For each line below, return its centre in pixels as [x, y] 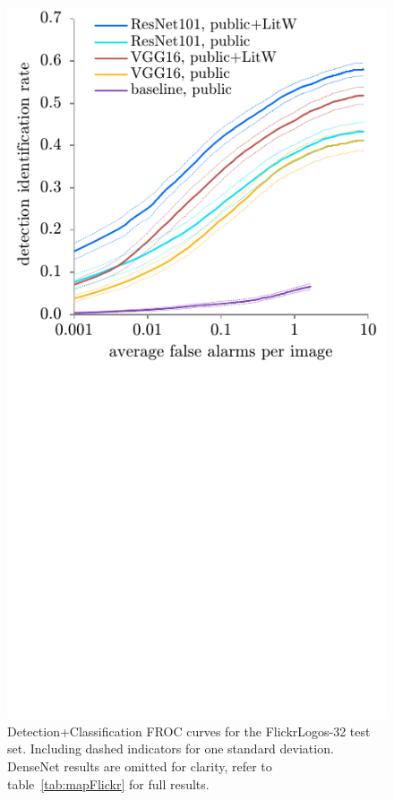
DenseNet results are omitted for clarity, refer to [140, 766]
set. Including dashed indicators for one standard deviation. [171, 748]
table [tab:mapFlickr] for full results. [108, 783]
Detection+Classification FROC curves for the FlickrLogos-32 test [189, 731]
